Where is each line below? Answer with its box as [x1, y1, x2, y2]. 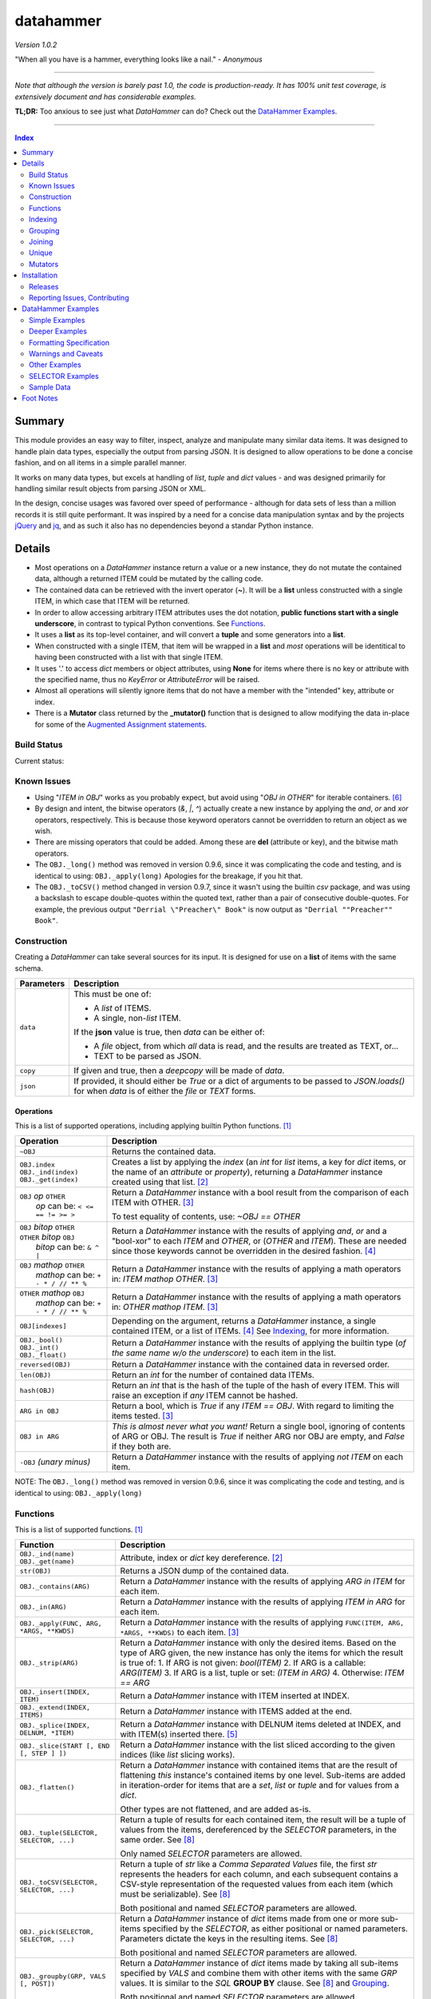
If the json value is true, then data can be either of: [73, 1027, 265, 1037]
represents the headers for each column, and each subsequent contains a [120, 1869, 398, 1880]
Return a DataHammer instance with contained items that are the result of [120, 1760, 398, 1771]
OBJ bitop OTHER [19, 1222, 75, 1233]
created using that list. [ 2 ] [112, 1176, 209, 1187]
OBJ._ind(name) [19, 1550, 75, 1558]
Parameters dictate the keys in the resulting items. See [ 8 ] [120, 1933, 338, 1945]
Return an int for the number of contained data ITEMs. [112, 1370, 314, 1381]
